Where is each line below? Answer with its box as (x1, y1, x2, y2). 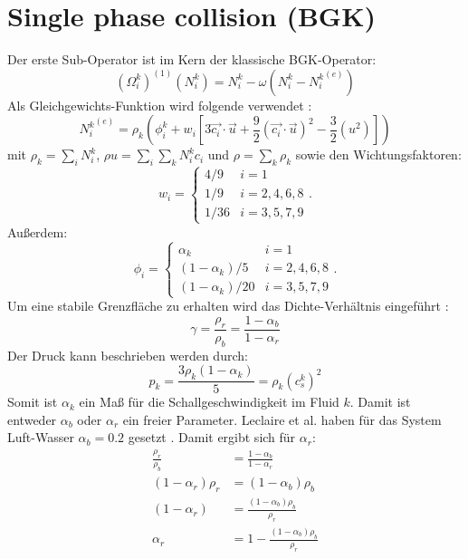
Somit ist (7, 392, 58, 411)
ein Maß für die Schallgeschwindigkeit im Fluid (79, 392, 339, 411)
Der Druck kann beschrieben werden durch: (7, 345, 248, 364)
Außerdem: (7, 222, 68, 241)
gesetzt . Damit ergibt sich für (128, 428, 296, 447)
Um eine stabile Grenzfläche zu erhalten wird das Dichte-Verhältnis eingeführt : (7, 296, 449, 315)
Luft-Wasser (7, 428, 74, 447)
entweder (7, 410, 57, 429)
